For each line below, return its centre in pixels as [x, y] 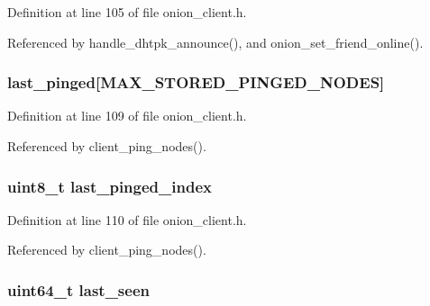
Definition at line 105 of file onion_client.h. [127, 12]
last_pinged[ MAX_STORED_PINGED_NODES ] [196, 82]
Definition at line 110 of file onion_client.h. [127, 219]
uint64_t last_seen [78, 289]
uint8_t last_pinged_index [110, 186]
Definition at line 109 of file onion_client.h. [127, 116]
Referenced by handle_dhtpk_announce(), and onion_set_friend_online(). [215, 42]
